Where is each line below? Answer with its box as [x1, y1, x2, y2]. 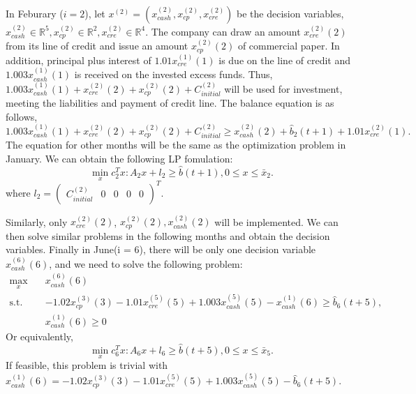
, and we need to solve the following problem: [49, 256, 243, 271]
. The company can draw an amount [145, 24, 301, 38]
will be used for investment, [224, 81, 343, 96]
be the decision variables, [237, 6, 344, 20]
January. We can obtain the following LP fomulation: [6, 151, 233, 166]
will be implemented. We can [214, 214, 339, 229]
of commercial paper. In [237, 38, 340, 53]
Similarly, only [6, 214, 68, 229]
